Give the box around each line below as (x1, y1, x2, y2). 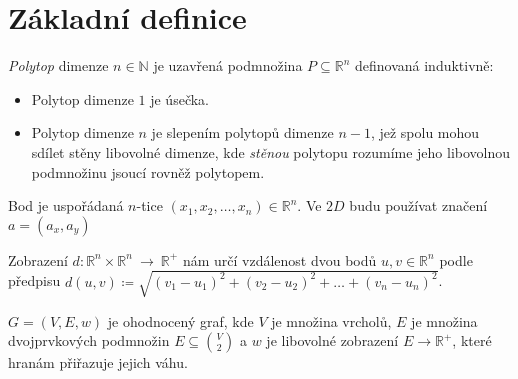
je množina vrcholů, (271, 310, 392, 331)
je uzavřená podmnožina (153, 55, 303, 76)
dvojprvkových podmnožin (8, 330, 170, 351)
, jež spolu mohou (370, 122, 480, 143)
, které (452, 330, 492, 351)
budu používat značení (349, 195, 488, 216)
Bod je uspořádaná (8, 195, 124, 216)
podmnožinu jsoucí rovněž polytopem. (31, 161, 265, 182)
